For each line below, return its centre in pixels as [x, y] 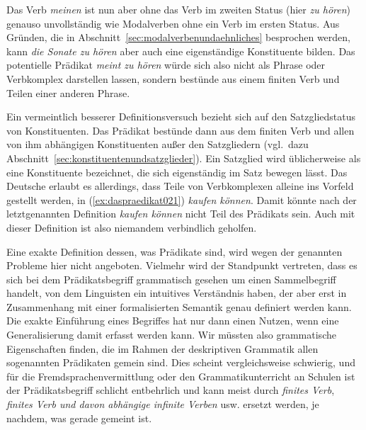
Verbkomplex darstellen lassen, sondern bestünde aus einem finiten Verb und [173, 78]
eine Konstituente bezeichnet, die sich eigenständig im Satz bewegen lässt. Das [177, 172]
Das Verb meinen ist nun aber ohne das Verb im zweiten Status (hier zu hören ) [179, 9]
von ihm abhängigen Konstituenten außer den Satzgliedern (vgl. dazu [158, 144]
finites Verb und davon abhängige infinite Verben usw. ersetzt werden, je [163, 404]
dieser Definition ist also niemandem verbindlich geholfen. [132, 227]
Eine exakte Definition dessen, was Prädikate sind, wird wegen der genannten [175, 251]
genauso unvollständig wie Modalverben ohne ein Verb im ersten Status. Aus [173, 23]
